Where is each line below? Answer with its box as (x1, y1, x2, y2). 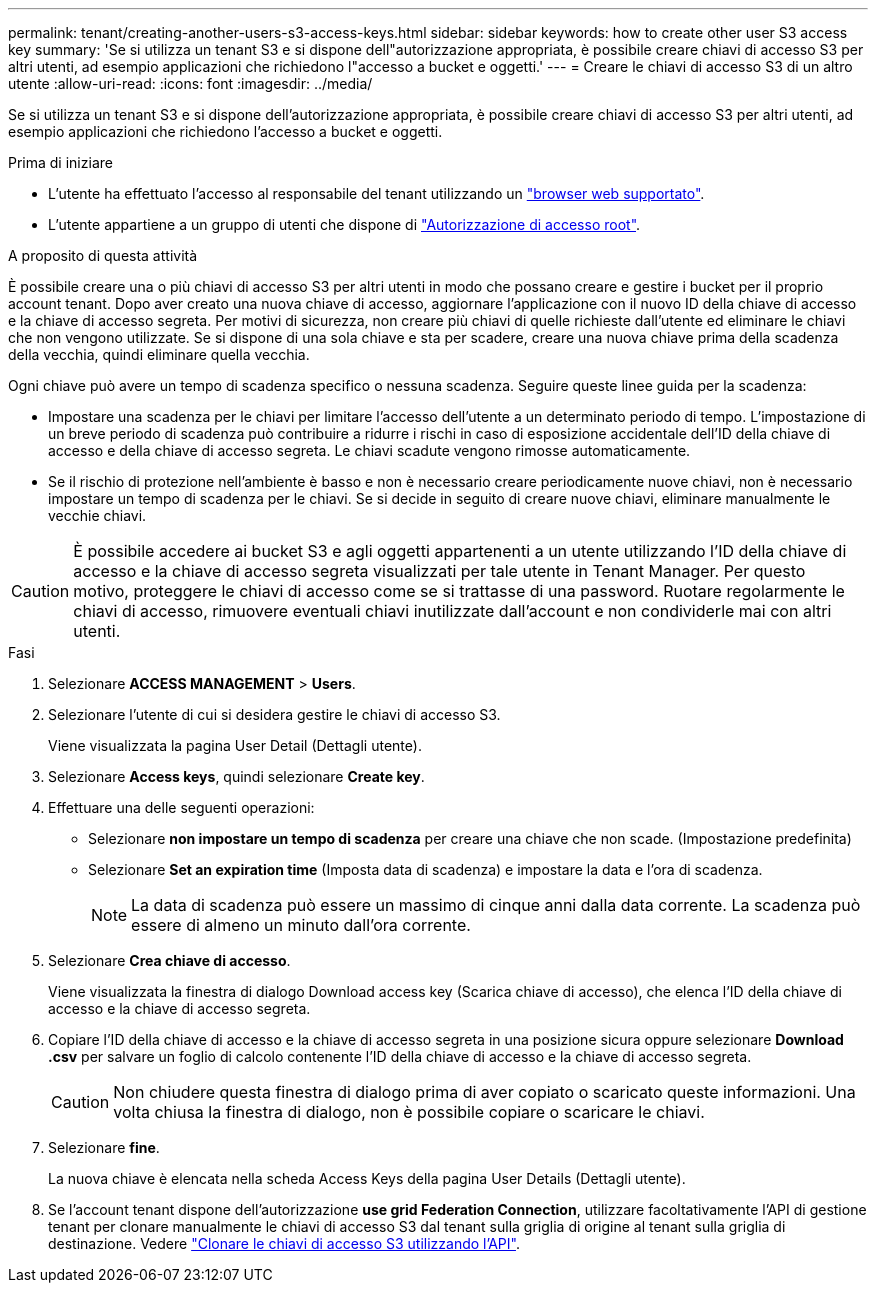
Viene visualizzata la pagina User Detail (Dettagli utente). (48, 737, 422, 754)
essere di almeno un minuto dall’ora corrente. (131, 915, 471, 935)
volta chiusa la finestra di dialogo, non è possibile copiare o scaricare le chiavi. (113, 1102, 705, 1122)
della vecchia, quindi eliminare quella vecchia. (8, 346, 310, 363)
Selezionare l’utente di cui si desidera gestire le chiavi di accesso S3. (48, 706, 501, 723)
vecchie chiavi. (48, 507, 147, 524)
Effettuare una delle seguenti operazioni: (48, 799, 315, 816)
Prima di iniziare (8, 154, 113, 171)
